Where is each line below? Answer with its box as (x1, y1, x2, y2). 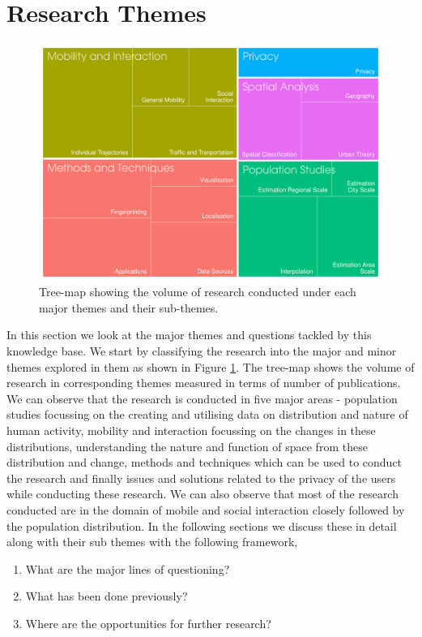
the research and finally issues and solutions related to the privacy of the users (6, 469, 396, 486)
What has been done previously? (25, 588, 188, 605)
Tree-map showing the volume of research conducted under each (39, 283, 356, 300)
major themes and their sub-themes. (39, 299, 219, 316)
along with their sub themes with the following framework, (6, 533, 298, 550)
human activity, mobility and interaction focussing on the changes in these (6, 421, 376, 438)
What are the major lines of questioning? (25, 560, 230, 577)
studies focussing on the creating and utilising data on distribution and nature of (6, 406, 408, 423)
